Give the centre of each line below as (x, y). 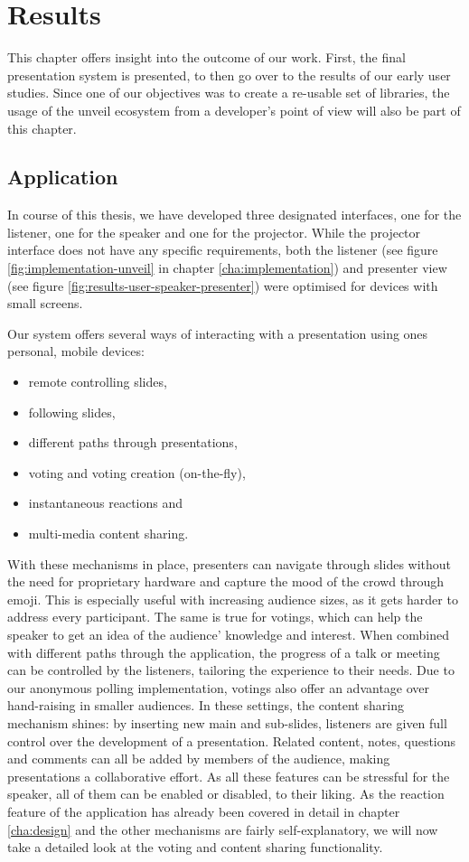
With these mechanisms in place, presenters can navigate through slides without (230, 563)
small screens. (45, 303)
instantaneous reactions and (106, 503)
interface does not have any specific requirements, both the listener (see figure (223, 250)
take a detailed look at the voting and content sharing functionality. (195, 847)
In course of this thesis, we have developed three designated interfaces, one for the (234, 215)
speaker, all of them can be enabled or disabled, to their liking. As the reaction (226, 794)
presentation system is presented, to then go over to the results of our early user (229, 75)
